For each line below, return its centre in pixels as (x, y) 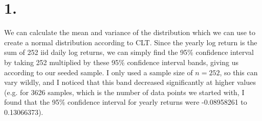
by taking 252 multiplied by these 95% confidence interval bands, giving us (122, 62)
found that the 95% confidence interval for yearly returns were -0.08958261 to (126, 102)
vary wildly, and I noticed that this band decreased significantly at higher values (130, 82)
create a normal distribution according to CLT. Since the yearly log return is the (131, 42)
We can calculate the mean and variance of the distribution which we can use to (130, 32)
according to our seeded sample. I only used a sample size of (99, 72)
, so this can (239, 72)
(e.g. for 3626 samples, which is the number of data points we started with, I (124, 92)
